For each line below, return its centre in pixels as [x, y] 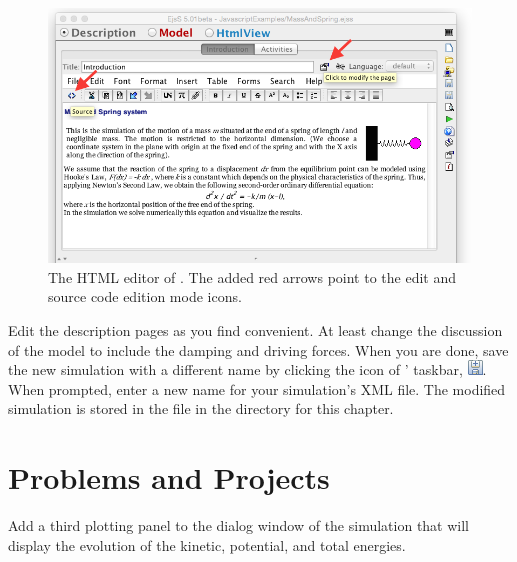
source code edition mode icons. [145, 296]
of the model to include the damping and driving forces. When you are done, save [258, 349]
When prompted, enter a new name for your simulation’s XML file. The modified [257, 388]
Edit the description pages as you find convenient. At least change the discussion [255, 329]
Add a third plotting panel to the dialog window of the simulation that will [239, 525]
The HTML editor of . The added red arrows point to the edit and [252, 276]
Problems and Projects [169, 477]
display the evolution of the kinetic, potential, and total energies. [207, 544]
